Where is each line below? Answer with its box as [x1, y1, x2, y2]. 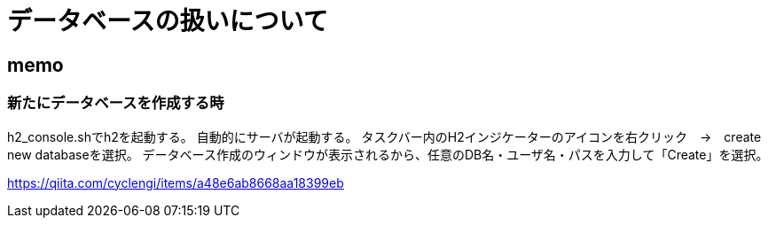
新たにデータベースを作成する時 [7, 94, 224, 112]
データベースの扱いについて [7, 6, 328, 36]
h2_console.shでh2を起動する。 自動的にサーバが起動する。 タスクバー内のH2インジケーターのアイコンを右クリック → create [7, 128, 762, 144]
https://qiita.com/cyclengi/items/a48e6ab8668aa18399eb [7, 175, 344, 190]
